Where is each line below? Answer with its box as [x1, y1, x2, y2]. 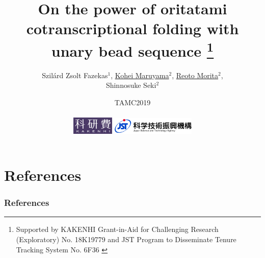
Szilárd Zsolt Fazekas [42, 69, 108, 80]
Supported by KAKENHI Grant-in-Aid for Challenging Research [16, 224, 219, 234]
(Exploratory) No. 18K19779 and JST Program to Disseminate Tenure [16, 233, 236, 244]
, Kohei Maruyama [111, 69, 169, 80]
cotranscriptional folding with [26, 18, 239, 39]
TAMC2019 [114, 97, 151, 108]
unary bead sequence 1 [51, 38, 214, 61]
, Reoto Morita [172, 69, 219, 80]
